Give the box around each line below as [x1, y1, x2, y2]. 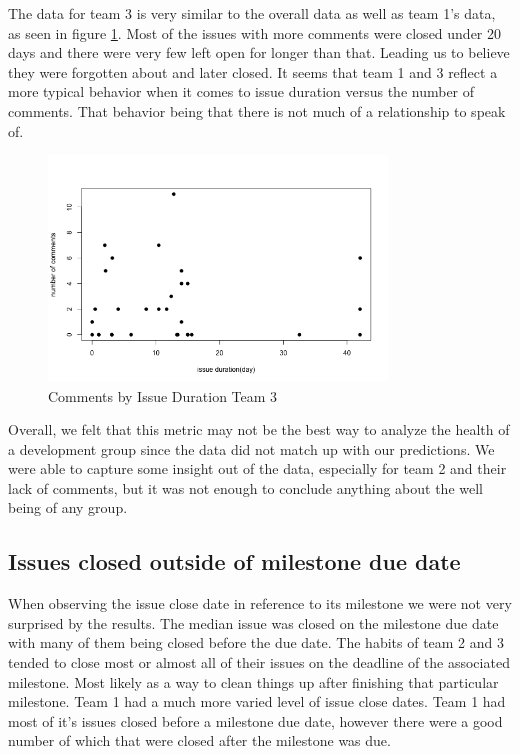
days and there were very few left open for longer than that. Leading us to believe [8, 42, 510, 63]
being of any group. [8, 497, 128, 518]
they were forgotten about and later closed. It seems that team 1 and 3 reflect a [8, 61, 498, 82]
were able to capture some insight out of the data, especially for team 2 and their [8, 458, 507, 479]
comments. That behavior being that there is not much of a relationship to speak [8, 100, 506, 121]
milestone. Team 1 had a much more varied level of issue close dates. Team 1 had [8, 691, 506, 712]
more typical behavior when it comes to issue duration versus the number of [8, 81, 475, 102]
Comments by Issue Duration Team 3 [48, 385, 278, 406]
